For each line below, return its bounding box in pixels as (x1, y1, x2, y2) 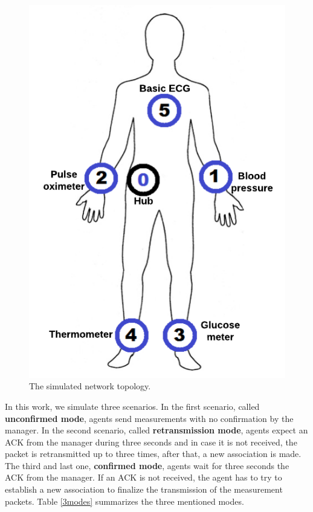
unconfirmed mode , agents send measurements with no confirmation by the (5, 412, 294, 424)
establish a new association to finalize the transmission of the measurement (5, 483, 283, 496)
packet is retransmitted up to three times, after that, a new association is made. (5, 447, 302, 460)
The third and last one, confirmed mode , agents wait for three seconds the (5, 459, 289, 471)
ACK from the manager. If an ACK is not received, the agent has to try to (5, 471, 282, 484)
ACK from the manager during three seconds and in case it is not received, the (5, 435, 297, 448)
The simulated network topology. (29, 380, 151, 392)
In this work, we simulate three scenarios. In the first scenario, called (5, 400, 260, 412)
